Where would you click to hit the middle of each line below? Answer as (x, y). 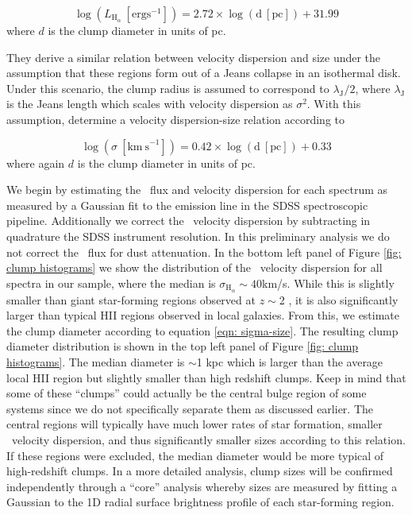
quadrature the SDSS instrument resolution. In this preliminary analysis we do (198, 236)
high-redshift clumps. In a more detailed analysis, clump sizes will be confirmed (200, 471)
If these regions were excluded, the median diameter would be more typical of (195, 455)
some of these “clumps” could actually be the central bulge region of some (187, 393)
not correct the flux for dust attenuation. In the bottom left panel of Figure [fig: (204, 252)
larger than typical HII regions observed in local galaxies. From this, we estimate (203, 315)
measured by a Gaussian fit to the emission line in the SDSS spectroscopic (187, 205)
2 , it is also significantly (339, 299)
